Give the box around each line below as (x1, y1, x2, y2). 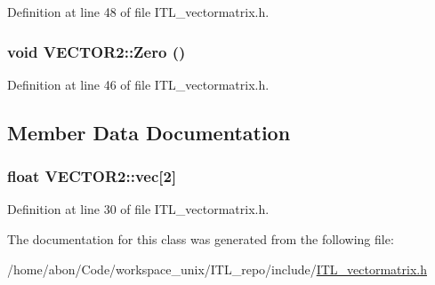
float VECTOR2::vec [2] (7, 165, 177, 187)
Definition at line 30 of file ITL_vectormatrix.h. (7, 200, 270, 218)
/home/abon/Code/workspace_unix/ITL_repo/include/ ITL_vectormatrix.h (7, 259, 428, 278)
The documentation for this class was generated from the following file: (7, 230, 394, 248)
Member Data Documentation (7, 118, 291, 146)
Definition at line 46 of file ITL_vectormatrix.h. (7, 75, 270, 93)
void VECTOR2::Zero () (7, 40, 186, 62)
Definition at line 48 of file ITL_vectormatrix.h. (7, 3, 270, 20)
